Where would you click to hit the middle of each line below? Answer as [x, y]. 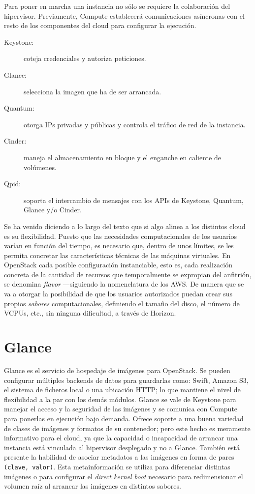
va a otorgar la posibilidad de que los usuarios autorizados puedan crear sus [118, 294]
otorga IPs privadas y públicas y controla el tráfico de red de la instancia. [135, 124]
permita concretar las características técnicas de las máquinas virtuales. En [117, 255]
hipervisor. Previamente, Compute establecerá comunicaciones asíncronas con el [124, 15]
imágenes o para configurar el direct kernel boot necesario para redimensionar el [124, 476]
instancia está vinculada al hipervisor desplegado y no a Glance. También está [122, 447]
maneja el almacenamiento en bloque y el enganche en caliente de [122, 157]
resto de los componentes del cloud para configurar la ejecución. [100, 25]
